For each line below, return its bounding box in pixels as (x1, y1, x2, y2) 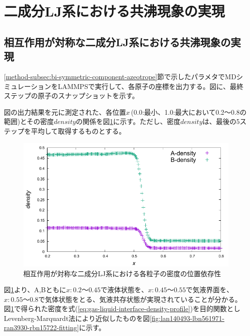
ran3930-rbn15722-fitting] (4, 322, 79, 333)
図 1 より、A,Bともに (4, 284, 66, 295)
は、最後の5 (202, 116, 240, 126)
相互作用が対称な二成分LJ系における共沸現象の (4, 34, 231, 49)
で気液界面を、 (186, 284, 234, 295)
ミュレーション (4, 81, 51, 91)
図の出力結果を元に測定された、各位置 (4, 106, 126, 117)
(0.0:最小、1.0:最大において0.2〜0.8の (131, 106, 247, 117)
